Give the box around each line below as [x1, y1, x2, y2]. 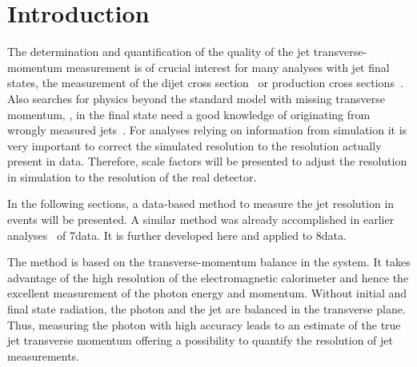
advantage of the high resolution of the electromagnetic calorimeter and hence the [7, 269, 409, 285]
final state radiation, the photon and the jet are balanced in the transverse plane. [7, 301, 406, 317]
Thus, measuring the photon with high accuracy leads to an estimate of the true [7, 316, 401, 333]
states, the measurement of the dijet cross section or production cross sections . [7, 74, 403, 91]
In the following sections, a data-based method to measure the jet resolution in [7, 195, 395, 212]
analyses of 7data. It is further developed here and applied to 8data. [7, 226, 347, 243]
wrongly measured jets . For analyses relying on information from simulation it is [7, 122, 407, 138]
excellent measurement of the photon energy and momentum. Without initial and [7, 285, 407, 301]
